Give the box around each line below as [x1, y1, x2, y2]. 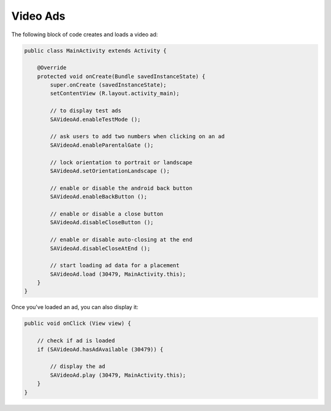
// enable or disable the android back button [50, 184, 192, 192]
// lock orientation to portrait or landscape [50, 159, 192, 166]
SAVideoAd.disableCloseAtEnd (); [50, 245, 151, 252]
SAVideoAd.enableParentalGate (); [50, 141, 154, 149]
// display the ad [50, 363, 105, 370]
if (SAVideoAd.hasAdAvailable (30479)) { [37, 346, 164, 353]
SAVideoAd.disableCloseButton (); [50, 219, 154, 226]
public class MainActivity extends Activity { [24, 47, 167, 54]
